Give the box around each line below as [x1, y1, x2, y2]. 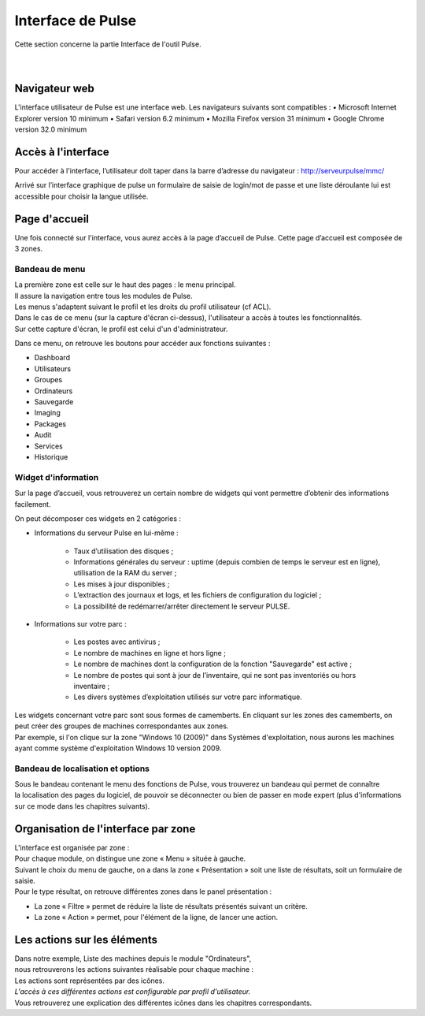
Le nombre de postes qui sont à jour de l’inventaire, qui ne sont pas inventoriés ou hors [73, 670, 357, 679]
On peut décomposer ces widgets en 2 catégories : [14, 513, 181, 523]
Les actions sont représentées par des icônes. [14, 976, 165, 985]
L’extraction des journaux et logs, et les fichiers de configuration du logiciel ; [73, 590, 322, 600]
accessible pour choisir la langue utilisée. [14, 192, 149, 201]
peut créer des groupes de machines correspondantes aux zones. [14, 721, 229, 731]
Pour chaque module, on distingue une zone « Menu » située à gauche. [14, 854, 246, 863]
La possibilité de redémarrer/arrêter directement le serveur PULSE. [73, 601, 290, 611]
